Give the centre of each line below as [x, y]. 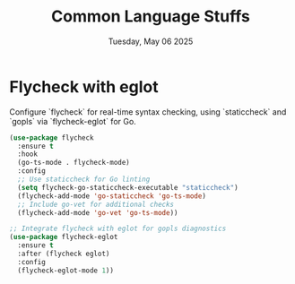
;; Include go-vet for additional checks [96, 204]
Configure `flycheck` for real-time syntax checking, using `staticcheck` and [148, 112]
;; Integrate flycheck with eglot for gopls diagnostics [118, 229]
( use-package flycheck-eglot [64, 237]
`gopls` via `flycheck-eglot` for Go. [73, 121]
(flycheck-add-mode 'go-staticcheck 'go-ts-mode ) [112, 196]
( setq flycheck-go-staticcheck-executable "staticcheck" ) [128, 187]
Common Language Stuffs [151, 17]
